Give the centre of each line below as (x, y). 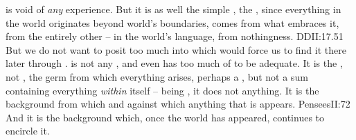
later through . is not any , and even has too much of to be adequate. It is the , (174, 63)
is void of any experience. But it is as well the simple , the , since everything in (173, 9)
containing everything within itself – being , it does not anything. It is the (162, 90)
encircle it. (28, 131)
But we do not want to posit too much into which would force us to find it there (176, 49)
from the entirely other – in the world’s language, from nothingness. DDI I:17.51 (175, 36)
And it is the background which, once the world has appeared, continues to (165, 117)
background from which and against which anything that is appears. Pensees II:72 (178, 104)
